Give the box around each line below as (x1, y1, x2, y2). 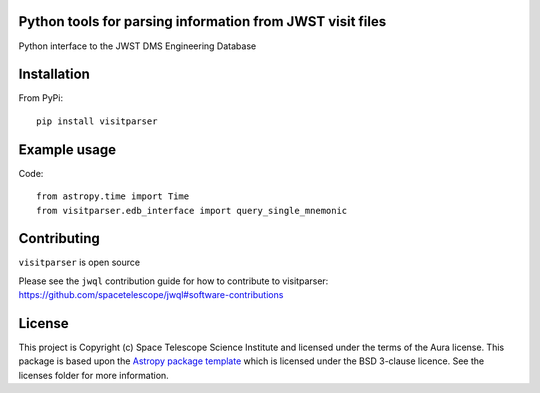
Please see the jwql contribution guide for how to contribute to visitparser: (18, 275, 329, 287)
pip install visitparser (36, 115, 158, 127)
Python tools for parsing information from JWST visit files (18, 13, 387, 30)
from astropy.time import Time (36, 191, 190, 202)
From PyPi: (18, 92, 64, 104)
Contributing (18, 230, 100, 247)
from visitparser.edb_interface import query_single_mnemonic (36, 205, 348, 216)
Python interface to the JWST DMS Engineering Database (18, 40, 257, 52)
